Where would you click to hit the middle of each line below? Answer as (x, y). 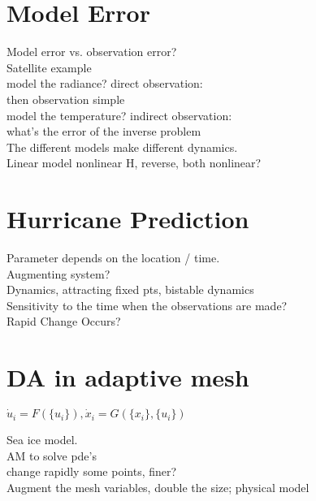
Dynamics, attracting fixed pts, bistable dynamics (130, 289)
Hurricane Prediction (128, 219)
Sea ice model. (42, 440)
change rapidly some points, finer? (92, 471)
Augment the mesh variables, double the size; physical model (158, 487)
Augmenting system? (58, 273)
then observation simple (66, 99)
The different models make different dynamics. (122, 147)
